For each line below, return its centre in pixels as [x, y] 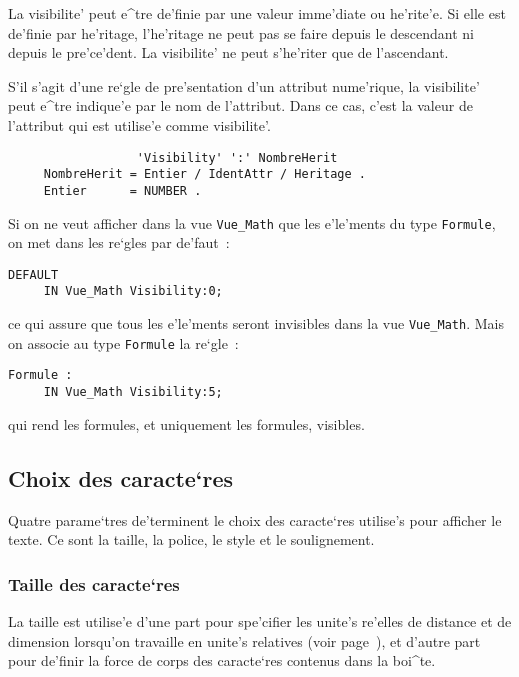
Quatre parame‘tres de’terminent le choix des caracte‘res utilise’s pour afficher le [255, 519]
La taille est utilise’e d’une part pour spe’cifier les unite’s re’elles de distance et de [260, 620]
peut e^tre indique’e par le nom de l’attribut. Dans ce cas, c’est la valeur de [240, 105]
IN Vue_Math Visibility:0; [133, 291]
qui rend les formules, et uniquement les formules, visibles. [186, 423]
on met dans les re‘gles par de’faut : [119, 242]
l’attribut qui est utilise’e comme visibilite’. [139, 124]
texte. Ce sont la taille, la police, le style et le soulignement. [191, 539]
